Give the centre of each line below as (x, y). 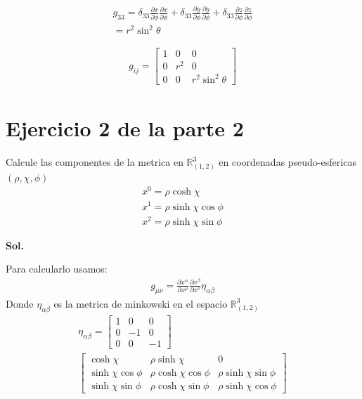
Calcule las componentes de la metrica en (95, 162)
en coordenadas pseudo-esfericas (287, 162)
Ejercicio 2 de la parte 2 (125, 128)
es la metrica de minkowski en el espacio (141, 303)
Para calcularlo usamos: (57, 269)
